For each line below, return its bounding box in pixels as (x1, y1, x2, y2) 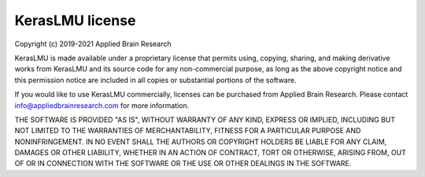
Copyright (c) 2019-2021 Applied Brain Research (14, 39, 172, 49)
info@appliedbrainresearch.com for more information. (14, 100, 190, 110)
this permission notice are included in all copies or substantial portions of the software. (14, 75, 297, 85)
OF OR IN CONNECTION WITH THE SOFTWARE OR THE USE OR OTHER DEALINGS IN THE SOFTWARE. (14, 159, 352, 168)
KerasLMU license (14, 12, 136, 29)
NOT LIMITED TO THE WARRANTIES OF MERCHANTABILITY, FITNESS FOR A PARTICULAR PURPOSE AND (14, 126, 361, 135)
